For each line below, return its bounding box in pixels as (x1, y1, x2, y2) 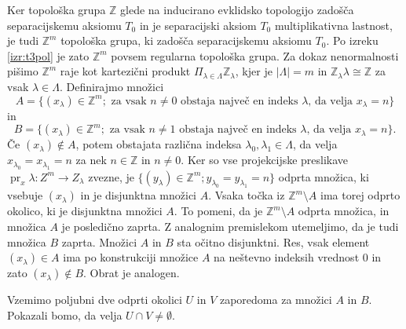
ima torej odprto (320, 187, 401, 203)
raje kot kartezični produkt (60, 63, 191, 79)
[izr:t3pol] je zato (7, 47, 90, 64)
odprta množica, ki (278, 168, 369, 185)
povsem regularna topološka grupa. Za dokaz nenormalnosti (111, 47, 399, 64)
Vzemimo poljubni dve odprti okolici (7, 291, 182, 308)
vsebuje (7, 187, 43, 203)
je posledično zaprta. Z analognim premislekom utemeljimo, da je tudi (61, 218, 399, 234)
